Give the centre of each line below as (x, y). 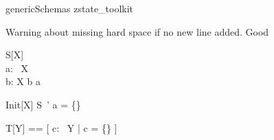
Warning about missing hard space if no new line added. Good (137, 31)
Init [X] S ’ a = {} (43, 104)
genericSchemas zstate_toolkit (70, 8)
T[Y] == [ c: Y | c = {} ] (61, 127)
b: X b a (23, 81)
